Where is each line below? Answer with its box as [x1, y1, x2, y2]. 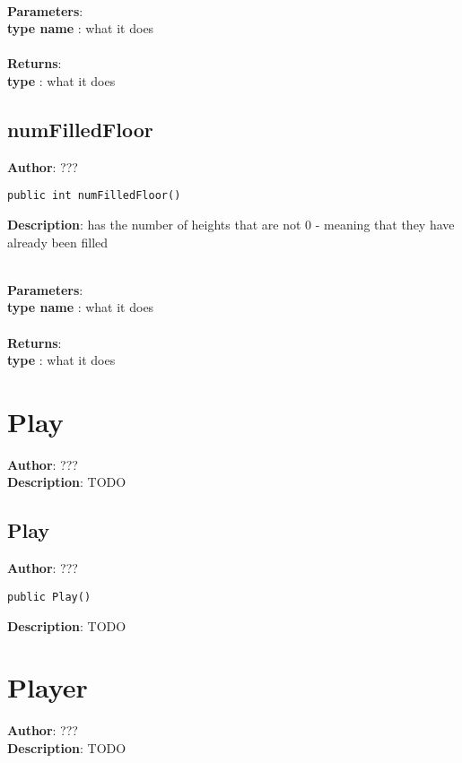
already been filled [7, 232, 109, 251]
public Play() [7, 590, 92, 603]
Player [7, 669, 88, 706]
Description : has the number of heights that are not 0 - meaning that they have [7, 215, 455, 234]
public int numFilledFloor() [7, 189, 181, 203]
